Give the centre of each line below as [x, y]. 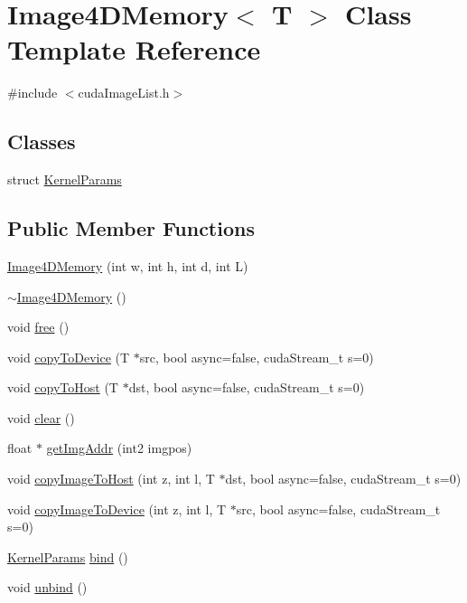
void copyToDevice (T [69, 357]
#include [33, 93]
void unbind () [47, 587]
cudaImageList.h [124, 93]
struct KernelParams [65, 179]
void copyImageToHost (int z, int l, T [111, 479]
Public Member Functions [131, 228]
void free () [38, 327]
